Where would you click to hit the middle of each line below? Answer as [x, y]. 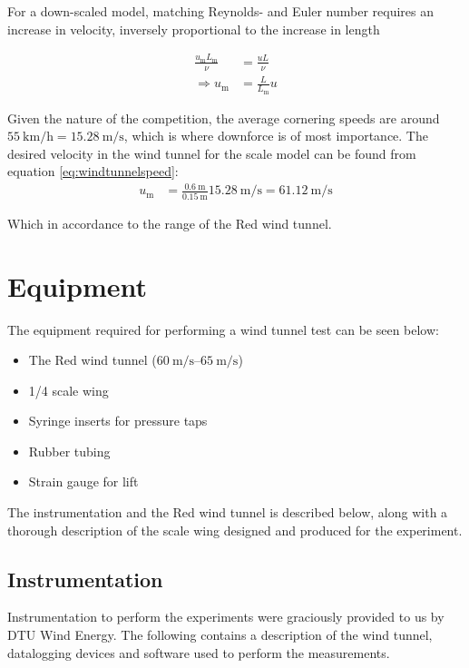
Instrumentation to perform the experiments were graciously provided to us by [226, 617]
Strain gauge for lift [83, 481]
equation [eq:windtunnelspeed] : [93, 171]
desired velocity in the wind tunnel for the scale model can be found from [212, 153]
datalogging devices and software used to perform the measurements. [199, 652]
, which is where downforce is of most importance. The [276, 136]
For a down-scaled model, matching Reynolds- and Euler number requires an [221, 11]
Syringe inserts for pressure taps [118, 421]
